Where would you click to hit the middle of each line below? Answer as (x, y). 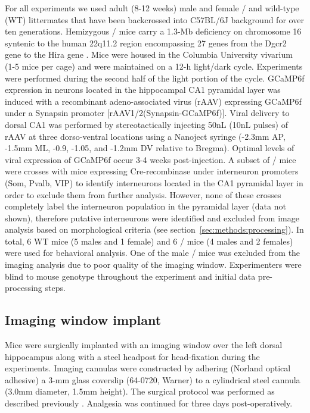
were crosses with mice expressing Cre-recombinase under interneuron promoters (152, 171)
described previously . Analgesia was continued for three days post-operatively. (149, 403)
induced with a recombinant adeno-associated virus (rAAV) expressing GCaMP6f (153, 101)
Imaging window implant (83, 320)
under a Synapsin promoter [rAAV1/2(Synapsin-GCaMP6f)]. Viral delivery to (147, 113)
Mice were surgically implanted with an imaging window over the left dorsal (144, 345)
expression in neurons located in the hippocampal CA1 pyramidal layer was (143, 90)
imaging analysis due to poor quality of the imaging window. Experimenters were (153, 265)
